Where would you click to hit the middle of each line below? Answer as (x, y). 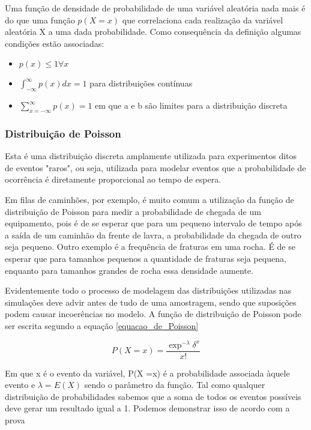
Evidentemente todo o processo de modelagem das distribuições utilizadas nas (148, 290)
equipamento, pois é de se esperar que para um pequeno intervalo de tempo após (153, 223)
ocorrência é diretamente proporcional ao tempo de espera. (113, 179)
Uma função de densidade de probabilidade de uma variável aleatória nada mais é (155, 8)
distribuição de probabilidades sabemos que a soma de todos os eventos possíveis (153, 396)
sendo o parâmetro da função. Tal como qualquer (175, 385)
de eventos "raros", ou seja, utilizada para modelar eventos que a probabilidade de (155, 167)
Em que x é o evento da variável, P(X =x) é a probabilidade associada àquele (147, 373)
